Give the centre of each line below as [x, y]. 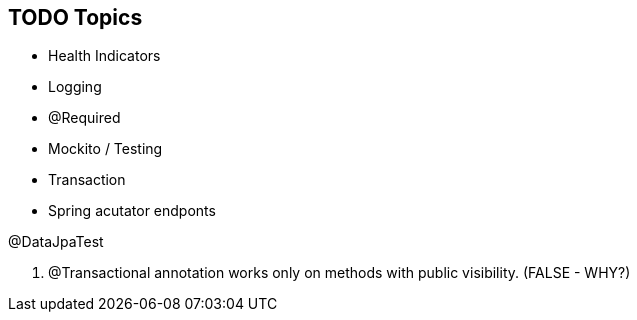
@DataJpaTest [56, 242]
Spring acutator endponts [132, 211]
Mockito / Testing [105, 149]
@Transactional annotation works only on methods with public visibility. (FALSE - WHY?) [339, 273]
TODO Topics [75, 17]
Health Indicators [104, 56]
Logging [75, 87]
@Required [84, 118]
